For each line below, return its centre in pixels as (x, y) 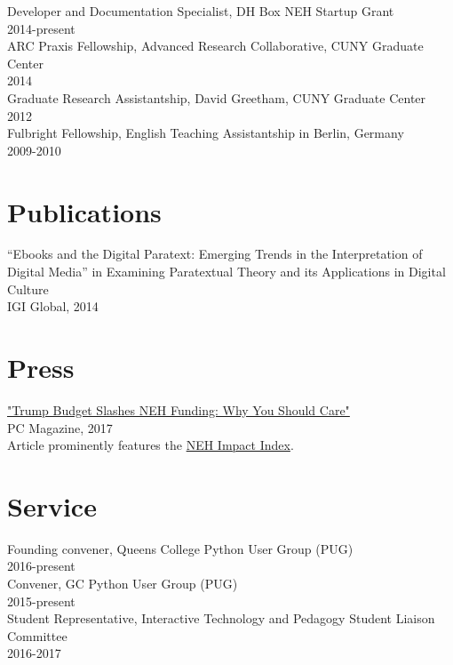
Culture (28, 288)
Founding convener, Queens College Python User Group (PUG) (180, 548)
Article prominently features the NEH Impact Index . (151, 445)
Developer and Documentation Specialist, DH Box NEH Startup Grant (201, 11)
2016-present (41, 566)
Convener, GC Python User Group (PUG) (123, 584)
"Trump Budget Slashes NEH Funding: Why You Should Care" (179, 409)
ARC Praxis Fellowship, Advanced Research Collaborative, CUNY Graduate (215, 46)
